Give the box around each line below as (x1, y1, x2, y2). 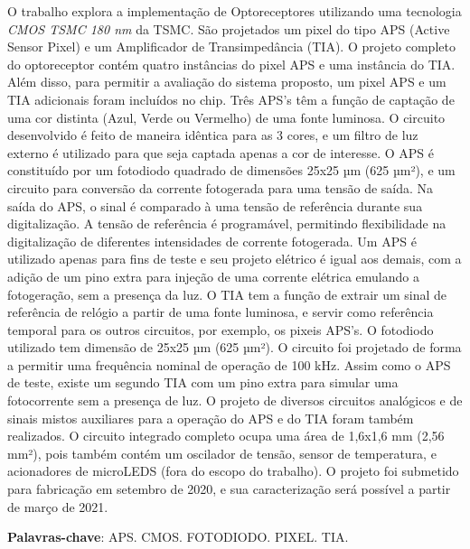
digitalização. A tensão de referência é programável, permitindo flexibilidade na (7, 214, 446, 233)
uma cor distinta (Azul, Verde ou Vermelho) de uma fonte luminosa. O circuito (7, 107, 446, 126)
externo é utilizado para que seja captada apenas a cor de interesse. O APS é (7, 143, 434, 162)
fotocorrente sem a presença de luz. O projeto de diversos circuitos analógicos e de (7, 391, 463, 410)
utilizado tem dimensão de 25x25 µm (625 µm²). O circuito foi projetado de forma (7, 338, 462, 357)
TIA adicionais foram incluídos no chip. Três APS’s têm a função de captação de (7, 89, 455, 108)
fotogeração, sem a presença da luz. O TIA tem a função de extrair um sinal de (7, 284, 447, 303)
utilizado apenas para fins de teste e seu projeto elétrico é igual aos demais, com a (7, 249, 462, 268)
